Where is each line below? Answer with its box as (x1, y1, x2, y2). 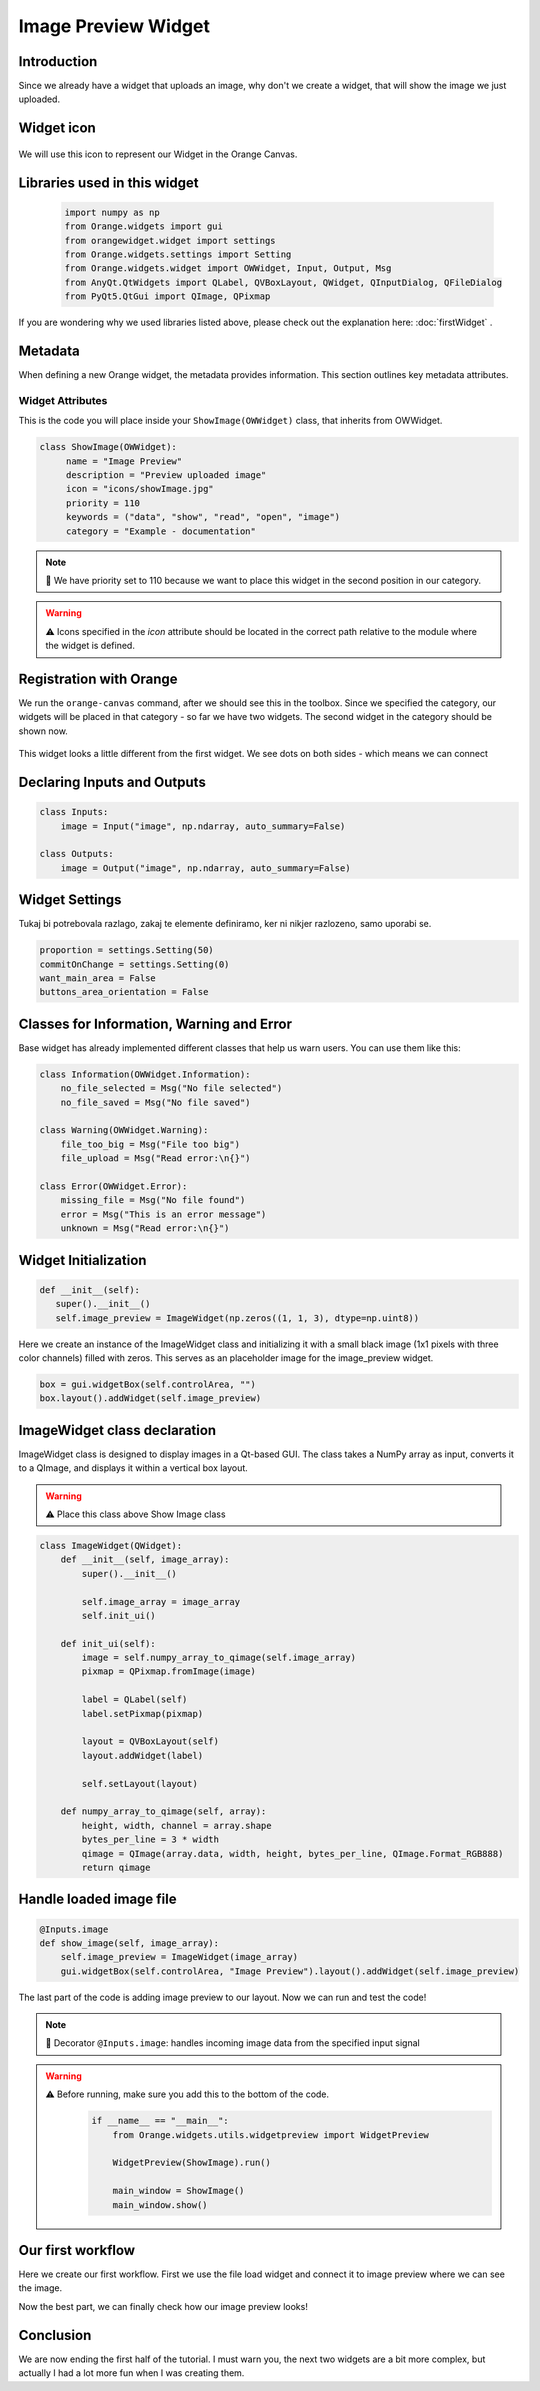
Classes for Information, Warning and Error (18, 1015, 292, 1032)
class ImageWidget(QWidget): (39, 1540, 183, 1551)
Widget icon (18, 120, 97, 137)
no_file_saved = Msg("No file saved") (60, 1096, 251, 1108)
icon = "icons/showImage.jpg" (65, 483, 214, 495)
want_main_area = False (39, 973, 157, 984)
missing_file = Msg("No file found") (60, 1195, 246, 1206)
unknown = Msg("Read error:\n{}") (60, 1223, 230, 1234)
